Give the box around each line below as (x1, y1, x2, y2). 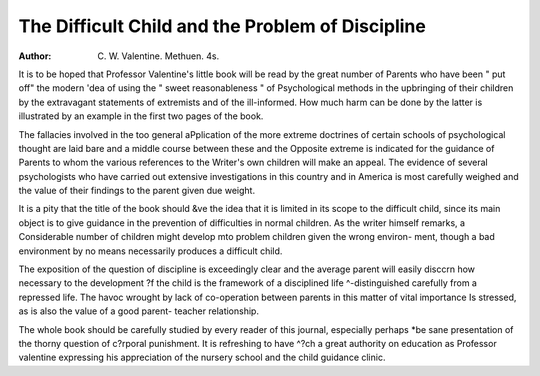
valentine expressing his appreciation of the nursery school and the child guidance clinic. (18, 351, 386, 364)
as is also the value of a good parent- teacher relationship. (18, 305, 260, 317)
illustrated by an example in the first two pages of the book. (18, 110, 264, 122)
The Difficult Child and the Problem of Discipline (18, 15, 427, 37)
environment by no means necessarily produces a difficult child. (18, 245, 283, 257)
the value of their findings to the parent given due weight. (18, 185, 255, 197)
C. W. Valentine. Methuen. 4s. (97, 50, 220, 62)
